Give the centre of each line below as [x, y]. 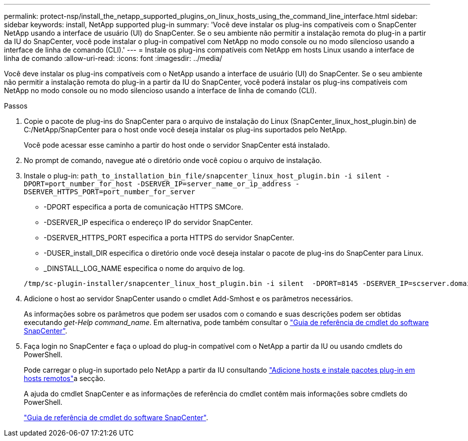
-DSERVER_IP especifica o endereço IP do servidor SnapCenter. [148, 222]
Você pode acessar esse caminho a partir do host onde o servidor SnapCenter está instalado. [177, 145]
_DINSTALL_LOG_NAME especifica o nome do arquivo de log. [144, 268]
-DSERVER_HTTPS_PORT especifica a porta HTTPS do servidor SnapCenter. [169, 238]
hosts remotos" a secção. [65, 378]
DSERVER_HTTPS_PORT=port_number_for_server [110, 192]
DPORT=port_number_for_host [78, 184]
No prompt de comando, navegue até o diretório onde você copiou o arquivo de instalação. [173, 160]
